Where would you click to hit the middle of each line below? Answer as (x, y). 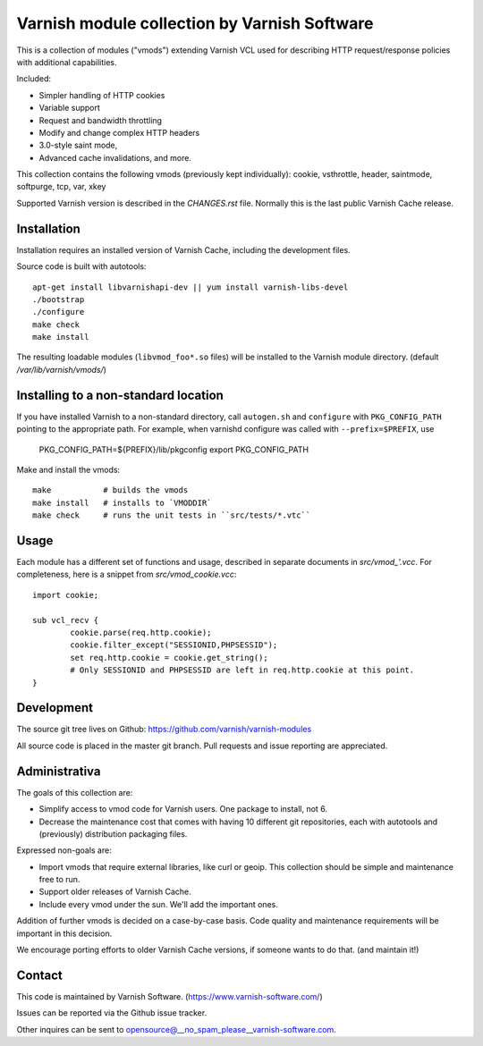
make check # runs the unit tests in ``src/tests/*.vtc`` (172, 515)
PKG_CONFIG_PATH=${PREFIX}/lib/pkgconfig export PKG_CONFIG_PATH (174, 449)
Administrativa (59, 771)
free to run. (59, 880)
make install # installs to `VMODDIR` (122, 502)
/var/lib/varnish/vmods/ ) (62, 369)
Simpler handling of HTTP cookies (102, 95)
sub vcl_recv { (66, 620)
